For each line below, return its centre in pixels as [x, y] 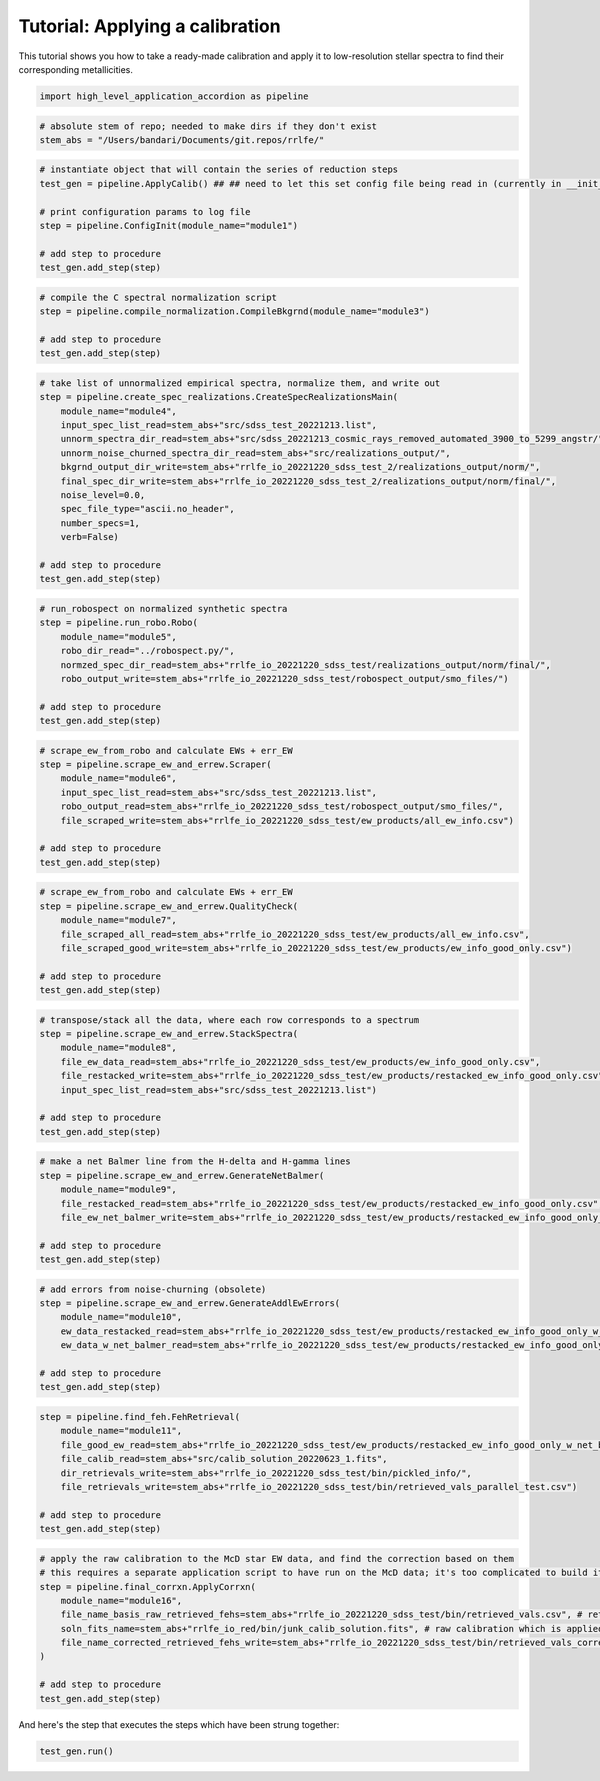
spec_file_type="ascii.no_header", [147, 509]
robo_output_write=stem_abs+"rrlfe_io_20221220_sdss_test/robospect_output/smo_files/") [284, 678]
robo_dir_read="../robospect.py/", [147, 651]
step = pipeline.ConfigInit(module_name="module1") [169, 226]
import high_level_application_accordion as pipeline [174, 96]
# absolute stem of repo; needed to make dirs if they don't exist [208, 126]
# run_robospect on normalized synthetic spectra [163, 608]
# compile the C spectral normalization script [158, 297]
